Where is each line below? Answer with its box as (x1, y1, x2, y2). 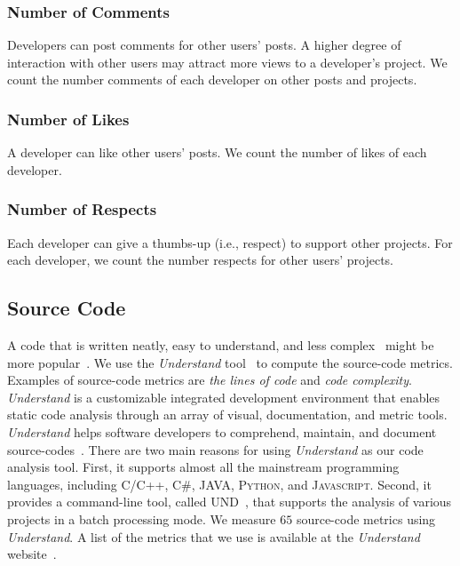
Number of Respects (7, 198, 157, 220)
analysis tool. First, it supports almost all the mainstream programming (7, 458, 400, 476)
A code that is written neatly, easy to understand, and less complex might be (7, 336, 434, 355)
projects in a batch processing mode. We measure (7, 509, 276, 528)
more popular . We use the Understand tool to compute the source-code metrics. (7, 353, 453, 371)
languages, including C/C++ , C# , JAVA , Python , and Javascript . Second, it (7, 474, 432, 493)
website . (7, 545, 57, 563)
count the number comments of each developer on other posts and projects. (7, 70, 417, 89)
